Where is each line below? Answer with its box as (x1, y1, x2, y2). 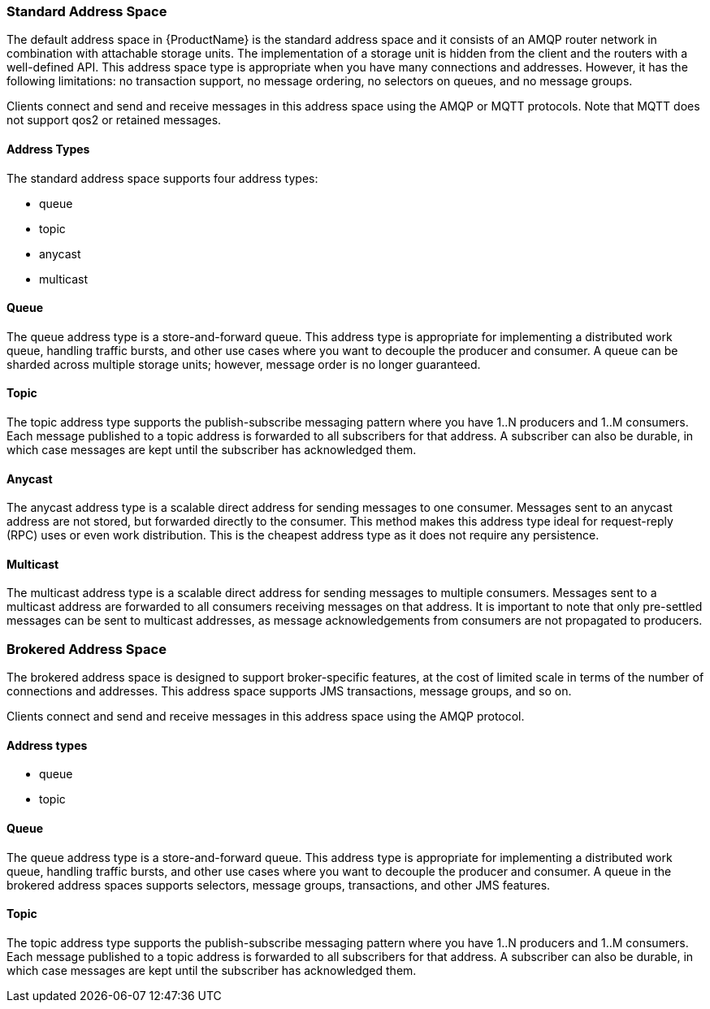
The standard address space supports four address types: (6, 171, 318, 185)
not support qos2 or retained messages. (6, 113, 222, 128)
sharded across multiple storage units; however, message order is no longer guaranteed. (6, 357, 481, 371)
